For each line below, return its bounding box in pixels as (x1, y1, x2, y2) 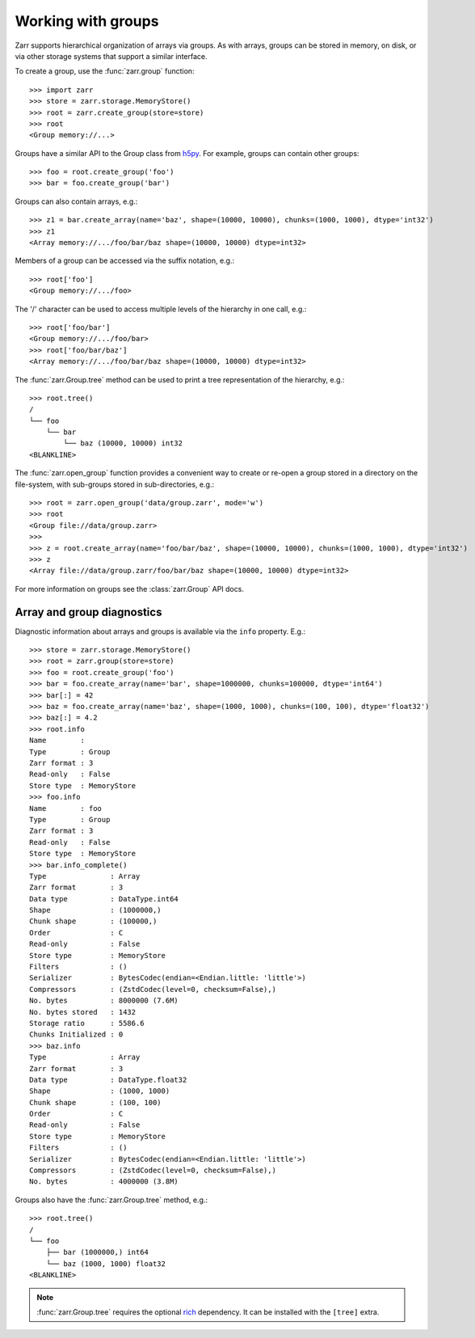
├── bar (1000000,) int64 (45, 1247, 149, 1257)
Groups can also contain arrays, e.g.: (15, 196, 138, 206)
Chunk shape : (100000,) (29, 917, 158, 926)
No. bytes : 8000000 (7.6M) (29, 996, 179, 1006)
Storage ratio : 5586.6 (29, 1019, 145, 1028)
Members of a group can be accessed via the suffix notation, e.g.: (15, 255, 234, 266)
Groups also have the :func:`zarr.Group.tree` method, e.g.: (15, 1195, 208, 1205)
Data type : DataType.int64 (29, 894, 179, 903)
